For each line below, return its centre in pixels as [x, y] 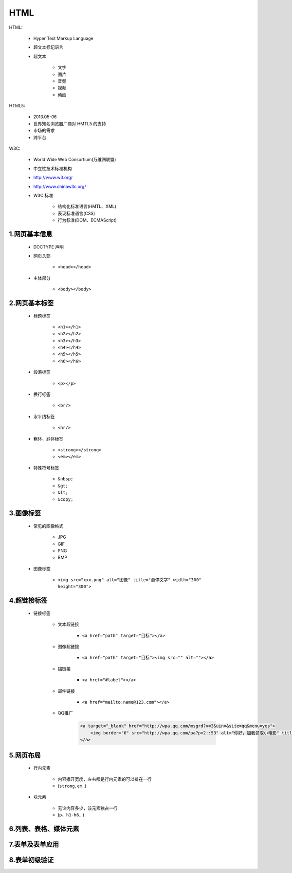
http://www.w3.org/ [53, 178]
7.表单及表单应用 [34, 844]
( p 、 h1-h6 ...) [71, 815]
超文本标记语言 [48, 47]
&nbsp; [65, 479]
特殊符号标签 [46, 467]
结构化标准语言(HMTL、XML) [87, 206]
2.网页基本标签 [31, 303]
